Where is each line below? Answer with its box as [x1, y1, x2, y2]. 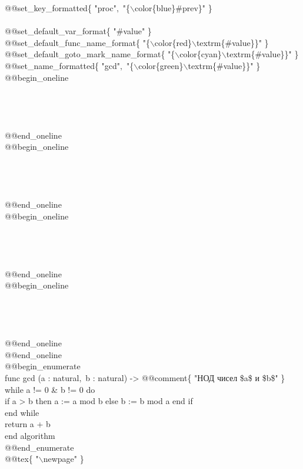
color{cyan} [179, 48, 222, 60]
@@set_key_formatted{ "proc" [5, 2, 116, 14]
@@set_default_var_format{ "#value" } [5, 25, 152, 37]
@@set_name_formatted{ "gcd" [5, 59, 121, 71]
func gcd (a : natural [5, 372, 79, 383]
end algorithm [5, 429, 55, 441]
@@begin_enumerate [5, 360, 81, 372]
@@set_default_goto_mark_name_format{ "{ [5, 48, 175, 60]
